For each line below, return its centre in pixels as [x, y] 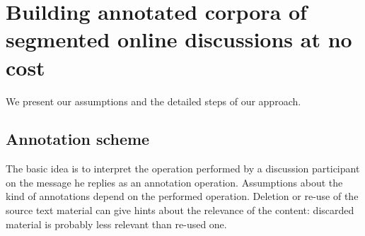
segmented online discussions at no [179, 39]
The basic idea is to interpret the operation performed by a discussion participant [183, 169]
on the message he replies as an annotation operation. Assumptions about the [174, 182]
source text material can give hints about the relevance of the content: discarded [180, 210]
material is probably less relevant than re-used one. [116, 224]
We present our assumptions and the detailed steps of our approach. [153, 101]
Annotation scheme [78, 139]
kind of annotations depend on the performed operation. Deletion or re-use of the [182, 196]
